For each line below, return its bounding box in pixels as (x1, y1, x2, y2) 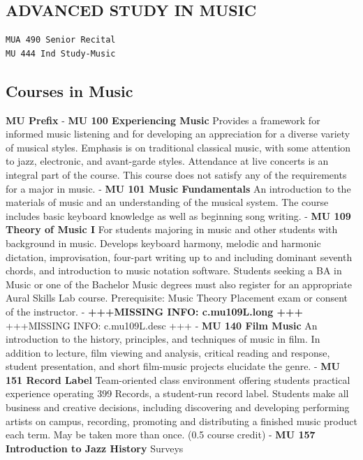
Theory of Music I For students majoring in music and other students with (6, 222, 338, 237)
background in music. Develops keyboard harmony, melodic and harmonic (6, 235, 321, 250)
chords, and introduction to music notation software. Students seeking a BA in (6, 263, 342, 278)
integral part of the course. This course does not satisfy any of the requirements (6, 167, 347, 181)
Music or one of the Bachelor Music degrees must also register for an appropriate (6, 276, 352, 291)
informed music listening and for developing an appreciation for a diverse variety (6, 126, 350, 141)
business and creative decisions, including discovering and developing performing (6, 400, 350, 415)
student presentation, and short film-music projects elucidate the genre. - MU (6, 359, 340, 373)
